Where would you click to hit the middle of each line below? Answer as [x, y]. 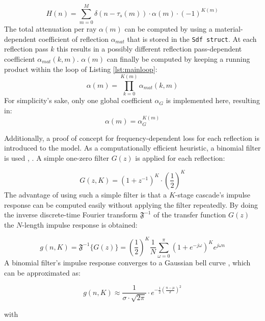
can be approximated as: [42, 272]
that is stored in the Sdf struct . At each [192, 39]
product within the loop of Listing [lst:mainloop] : [81, 69]
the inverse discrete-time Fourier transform [71, 215]
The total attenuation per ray [50, 29]
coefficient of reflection [73, 39]
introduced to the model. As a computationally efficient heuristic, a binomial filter [132, 148]
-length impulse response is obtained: [80, 224]
